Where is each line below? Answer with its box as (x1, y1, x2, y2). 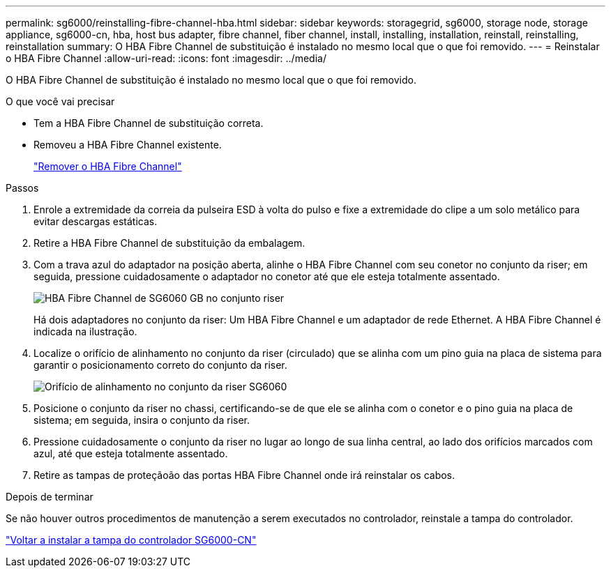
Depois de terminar (6, 491, 93, 503)
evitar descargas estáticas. (33, 215, 158, 227)
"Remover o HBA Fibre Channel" (33, 160, 182, 172)
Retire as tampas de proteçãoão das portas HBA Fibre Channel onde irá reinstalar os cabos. (33, 469, 455, 481)
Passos (6, 182, 39, 194)
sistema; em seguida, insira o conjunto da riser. (33, 414, 250, 426)
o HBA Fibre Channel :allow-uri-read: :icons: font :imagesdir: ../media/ (6, 52, 326, 64)
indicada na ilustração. (33, 326, 137, 337)
